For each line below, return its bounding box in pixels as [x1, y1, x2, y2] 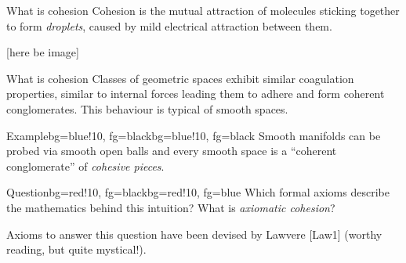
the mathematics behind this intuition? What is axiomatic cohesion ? [6, 199, 335, 215]
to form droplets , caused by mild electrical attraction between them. [6, 17, 332, 34]
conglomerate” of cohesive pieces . [6, 157, 165, 174]
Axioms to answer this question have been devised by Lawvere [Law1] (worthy [6, 225, 382, 242]
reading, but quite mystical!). [6, 241, 147, 258]
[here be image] [6, 44, 79, 60]
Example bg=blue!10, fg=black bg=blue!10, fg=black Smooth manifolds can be [6, 127, 381, 143]
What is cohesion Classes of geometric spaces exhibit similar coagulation [6, 70, 354, 86]
